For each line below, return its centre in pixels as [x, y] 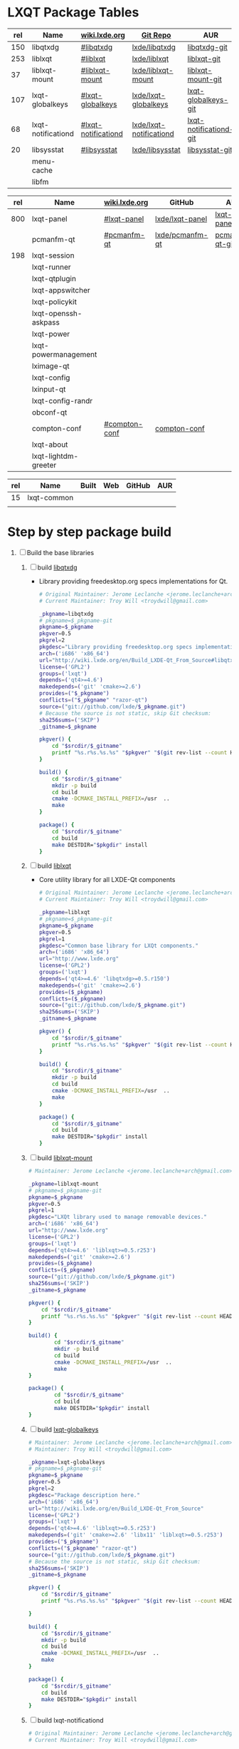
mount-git [205, 79]
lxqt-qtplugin [54, 278]
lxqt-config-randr [62, 400]
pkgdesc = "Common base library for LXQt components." [119, 946]
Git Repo [156, 35]
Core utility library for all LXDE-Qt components [107, 880]
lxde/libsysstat [156, 149]
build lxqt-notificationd [71, 1720]
